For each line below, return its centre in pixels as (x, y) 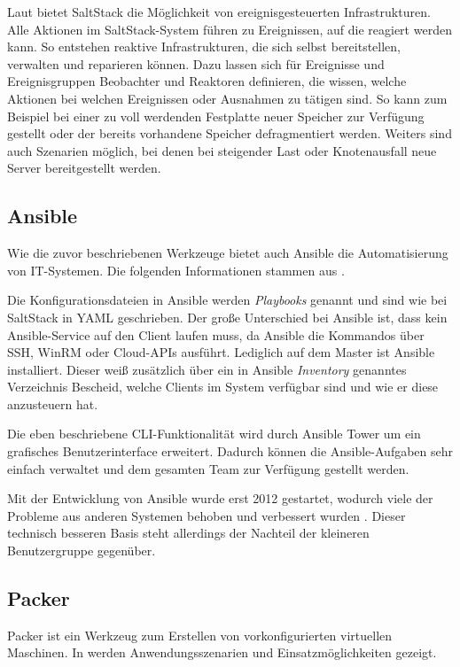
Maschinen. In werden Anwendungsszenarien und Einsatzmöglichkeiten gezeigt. (222, 652)
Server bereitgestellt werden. (84, 168)
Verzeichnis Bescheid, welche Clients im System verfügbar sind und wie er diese (223, 387)
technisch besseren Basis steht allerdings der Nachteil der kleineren (188, 533)
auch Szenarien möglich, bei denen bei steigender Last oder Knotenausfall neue (222, 150)
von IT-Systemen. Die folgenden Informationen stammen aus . (176, 270)
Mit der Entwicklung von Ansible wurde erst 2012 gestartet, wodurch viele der (220, 498)
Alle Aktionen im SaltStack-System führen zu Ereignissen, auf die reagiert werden (230, 29)
